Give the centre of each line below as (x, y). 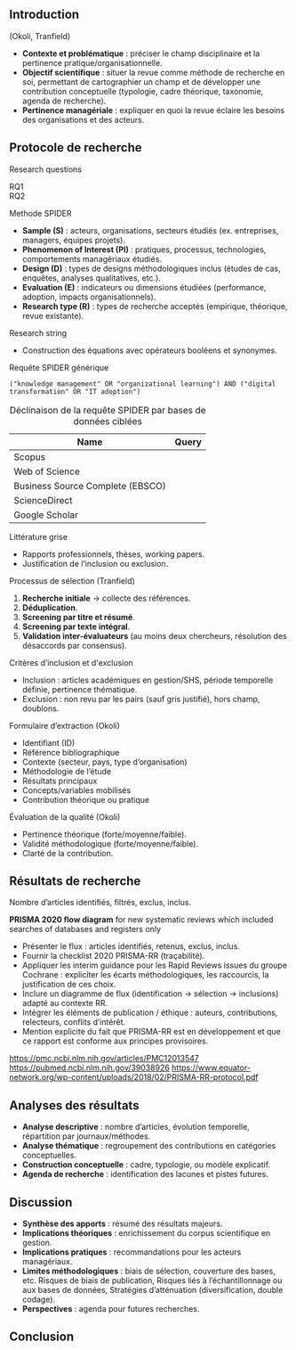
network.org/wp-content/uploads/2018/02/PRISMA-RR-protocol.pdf (134, 1077)
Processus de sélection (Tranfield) (72, 581)
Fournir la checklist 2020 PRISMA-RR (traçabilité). (113, 956)
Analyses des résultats (74, 1105)
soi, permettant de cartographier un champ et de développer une (141, 82)
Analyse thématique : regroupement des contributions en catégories (149, 1146)
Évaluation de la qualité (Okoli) (65, 817)
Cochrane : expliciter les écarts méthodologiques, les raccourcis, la (145, 975)
